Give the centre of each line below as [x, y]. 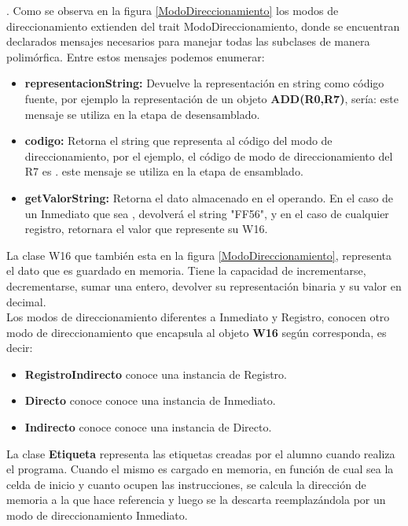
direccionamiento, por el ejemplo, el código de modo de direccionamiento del [209, 156]
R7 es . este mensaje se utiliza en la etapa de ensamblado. [164, 171]
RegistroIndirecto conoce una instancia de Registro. [156, 374]
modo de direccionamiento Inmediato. [97, 515]
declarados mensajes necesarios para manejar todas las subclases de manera [188, 41]
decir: [20, 348]
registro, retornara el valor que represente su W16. [146, 229]
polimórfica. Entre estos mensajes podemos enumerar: [136, 56]
